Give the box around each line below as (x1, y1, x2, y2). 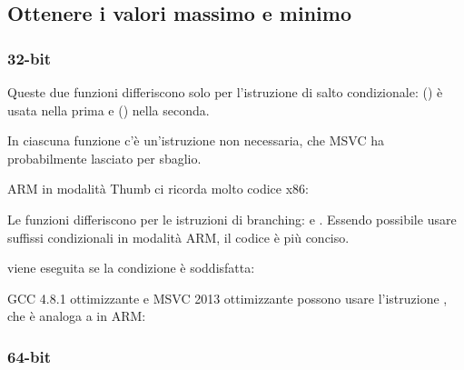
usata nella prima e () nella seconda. (7, 100, 210, 119)
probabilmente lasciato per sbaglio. (7, 148, 202, 167)
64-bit (7, 345, 52, 367)
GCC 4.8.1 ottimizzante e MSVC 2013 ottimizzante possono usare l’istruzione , (7, 288, 448, 307)
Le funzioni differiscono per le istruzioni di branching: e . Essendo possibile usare (7, 209, 457, 228)
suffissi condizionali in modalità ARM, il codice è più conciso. (7, 227, 350, 246)
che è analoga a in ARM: (7, 306, 146, 325)
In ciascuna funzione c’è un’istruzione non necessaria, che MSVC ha (7, 131, 384, 150)
